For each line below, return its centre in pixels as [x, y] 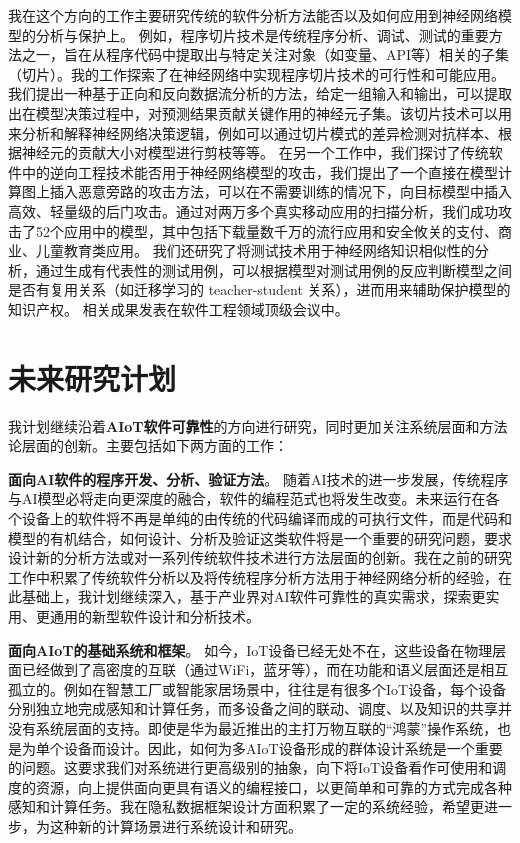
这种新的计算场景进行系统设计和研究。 [175, 825]
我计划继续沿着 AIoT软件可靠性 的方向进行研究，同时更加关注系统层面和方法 [258, 425]
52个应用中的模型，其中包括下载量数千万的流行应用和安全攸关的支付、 [266, 230]
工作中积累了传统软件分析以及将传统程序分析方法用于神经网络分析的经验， [253, 576]
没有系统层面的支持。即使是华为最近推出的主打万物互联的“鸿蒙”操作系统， [253, 727]
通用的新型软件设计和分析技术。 [154, 615]
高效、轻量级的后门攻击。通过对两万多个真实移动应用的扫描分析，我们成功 [253, 210]
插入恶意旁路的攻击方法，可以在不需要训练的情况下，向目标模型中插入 [280, 191]
